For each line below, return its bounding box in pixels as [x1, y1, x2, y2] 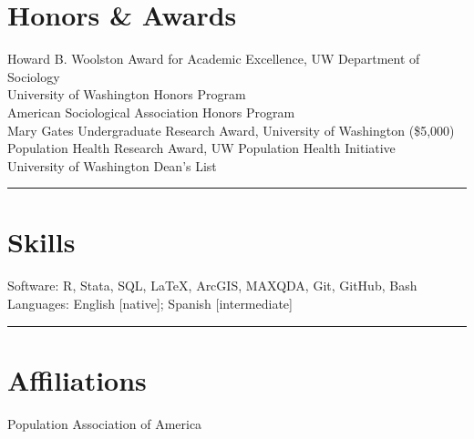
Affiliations [7, 361, 147, 398]
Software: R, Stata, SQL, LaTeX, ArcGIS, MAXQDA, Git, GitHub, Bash [7, 276, 417, 295]
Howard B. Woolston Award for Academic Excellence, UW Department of [7, 49, 420, 68]
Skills [7, 223, 76, 260]
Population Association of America [7, 413, 202, 433]
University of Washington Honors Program [7, 85, 246, 104]
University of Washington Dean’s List [7, 156, 217, 175]
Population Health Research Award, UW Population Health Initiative [7, 138, 396, 158]
